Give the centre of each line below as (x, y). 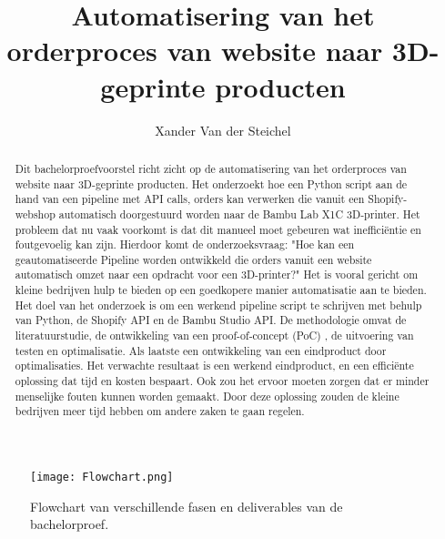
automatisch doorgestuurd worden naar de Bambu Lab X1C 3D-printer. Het (239, 214)
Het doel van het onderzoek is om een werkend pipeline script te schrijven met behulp (218, 305)
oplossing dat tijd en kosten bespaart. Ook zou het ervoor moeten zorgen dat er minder (222, 381)
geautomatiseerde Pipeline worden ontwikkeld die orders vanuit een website (193, 259)
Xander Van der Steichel (223, 130)
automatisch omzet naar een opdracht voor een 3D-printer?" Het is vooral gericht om (217, 275)
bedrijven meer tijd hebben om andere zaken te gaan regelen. (160, 411)
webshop (35, 214)
